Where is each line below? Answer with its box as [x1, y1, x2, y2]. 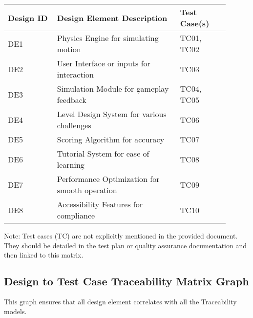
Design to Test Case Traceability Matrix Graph [4, 274, 249, 289]
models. [4, 306, 27, 316]
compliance [57, 210, 95, 221]
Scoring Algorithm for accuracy [57, 134, 165, 145]
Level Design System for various [57, 108, 167, 119]
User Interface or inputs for [57, 58, 150, 69]
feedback [57, 94, 86, 105]
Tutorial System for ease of [57, 148, 149, 159]
